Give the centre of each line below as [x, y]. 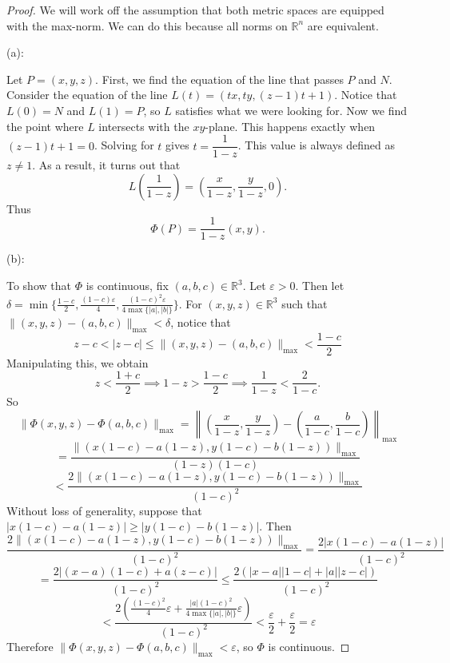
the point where [45, 126]
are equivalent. [343, 25]
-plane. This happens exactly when [290, 126]
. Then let [320, 286]
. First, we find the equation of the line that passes [219, 79]
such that [305, 303]
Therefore [30, 646]
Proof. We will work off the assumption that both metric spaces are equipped [195, 10]
